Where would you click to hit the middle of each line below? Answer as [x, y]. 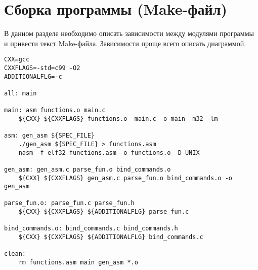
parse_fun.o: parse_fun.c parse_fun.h [69, 203]
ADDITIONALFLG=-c [33, 76]
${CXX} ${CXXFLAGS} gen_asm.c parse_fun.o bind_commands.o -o [125, 178]
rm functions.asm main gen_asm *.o [78, 263]
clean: [15, 254]
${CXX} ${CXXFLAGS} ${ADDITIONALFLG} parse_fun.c [104, 212]
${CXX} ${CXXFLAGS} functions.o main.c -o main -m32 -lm [118, 119]
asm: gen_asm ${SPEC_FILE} [49, 136]
